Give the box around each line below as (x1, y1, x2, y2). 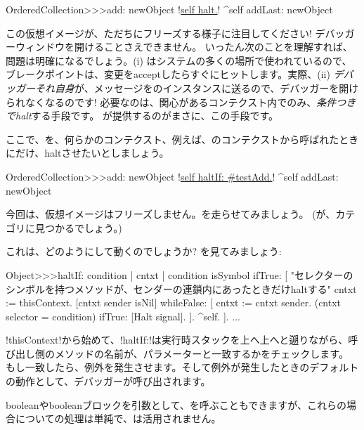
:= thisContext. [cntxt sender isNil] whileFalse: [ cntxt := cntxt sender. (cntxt (6, 295, 342, 310)
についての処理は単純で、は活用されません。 (15, 411, 221, 426)
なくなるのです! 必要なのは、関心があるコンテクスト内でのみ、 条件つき (25, 94, 356, 109)
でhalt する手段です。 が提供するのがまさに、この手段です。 (6, 108, 278, 123)
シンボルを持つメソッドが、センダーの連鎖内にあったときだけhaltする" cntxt (6, 281, 357, 296)
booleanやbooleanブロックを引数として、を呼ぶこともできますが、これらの (6, 397, 346, 412)
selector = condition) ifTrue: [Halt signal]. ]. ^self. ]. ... (6, 308, 241, 323)
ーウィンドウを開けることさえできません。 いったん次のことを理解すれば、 (6, 39, 353, 54)
